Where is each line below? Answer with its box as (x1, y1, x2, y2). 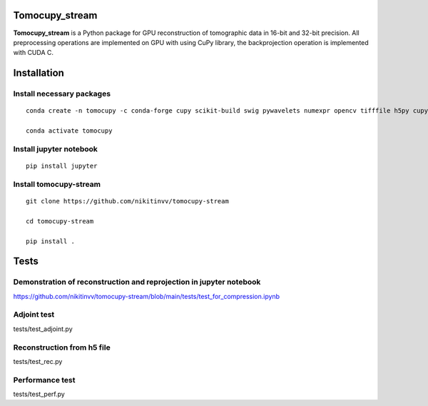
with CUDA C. (13, 49, 53, 57)
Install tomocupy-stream (13, 179, 101, 189)
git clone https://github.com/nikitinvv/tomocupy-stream (26, 197, 230, 205)
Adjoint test (13, 310, 55, 320)
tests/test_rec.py (13, 357, 63, 365)
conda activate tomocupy (26, 127, 113, 135)
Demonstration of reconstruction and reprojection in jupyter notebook (13, 277, 261, 287)
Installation (13, 67, 64, 79)
